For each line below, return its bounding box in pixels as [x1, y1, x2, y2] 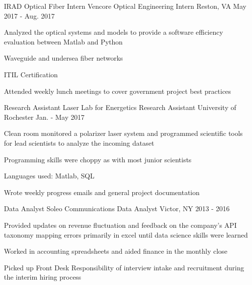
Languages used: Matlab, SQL [4, 171, 95, 181]
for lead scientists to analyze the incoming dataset [4, 137, 154, 148]
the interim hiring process [4, 272, 81, 282]
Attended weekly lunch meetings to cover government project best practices [4, 86, 231, 96]
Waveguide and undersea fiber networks [4, 53, 123, 63]
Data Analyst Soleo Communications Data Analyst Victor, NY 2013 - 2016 [4, 203, 230, 214]
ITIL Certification [4, 69, 58, 79]
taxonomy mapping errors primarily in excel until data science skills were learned [4, 229, 248, 240]
